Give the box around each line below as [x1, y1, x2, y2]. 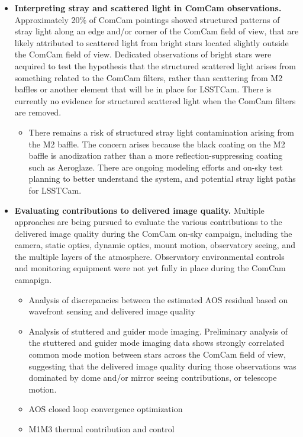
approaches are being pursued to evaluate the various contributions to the [14, 216, 282, 228]
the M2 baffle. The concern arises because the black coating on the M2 [28, 137, 285, 150]
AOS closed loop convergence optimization [28, 403, 183, 415]
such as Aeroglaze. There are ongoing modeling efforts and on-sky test [28, 160, 283, 173]
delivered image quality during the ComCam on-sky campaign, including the [14, 227, 292, 239]
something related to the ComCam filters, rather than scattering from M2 [14, 71, 283, 83]
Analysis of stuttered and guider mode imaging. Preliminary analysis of [28, 324, 288, 337]
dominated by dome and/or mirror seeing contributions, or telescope [28, 371, 277, 384]
